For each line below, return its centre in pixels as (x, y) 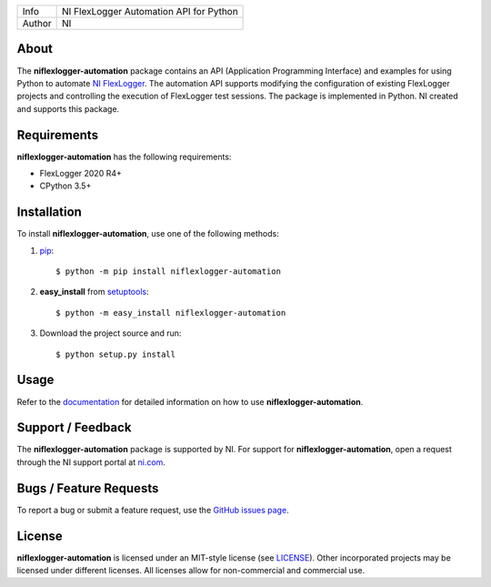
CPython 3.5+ (65, 186)
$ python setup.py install (116, 354)
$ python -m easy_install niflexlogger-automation (171, 313)
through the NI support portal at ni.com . (91, 462)
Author (37, 23)
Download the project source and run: (110, 333)
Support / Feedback (74, 428)
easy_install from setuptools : (94, 292)
